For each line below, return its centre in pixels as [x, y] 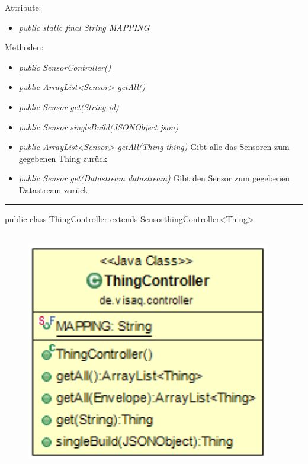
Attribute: [23, 7]
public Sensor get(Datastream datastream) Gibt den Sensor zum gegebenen [154, 178]
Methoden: [24, 47]
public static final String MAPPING [84, 27]
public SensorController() [65, 67]
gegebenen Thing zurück [63, 158]
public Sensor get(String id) [69, 106]
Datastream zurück [53, 189]
